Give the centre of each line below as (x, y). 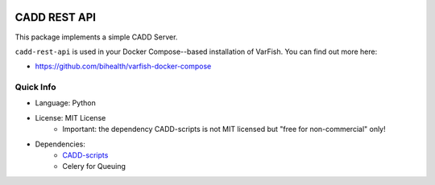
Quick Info (35, 87)
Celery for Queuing (94, 166)
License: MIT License (70, 117)
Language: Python (66, 103)
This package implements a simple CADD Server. (96, 37)
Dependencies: (60, 144)
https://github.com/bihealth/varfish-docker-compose (123, 66)
